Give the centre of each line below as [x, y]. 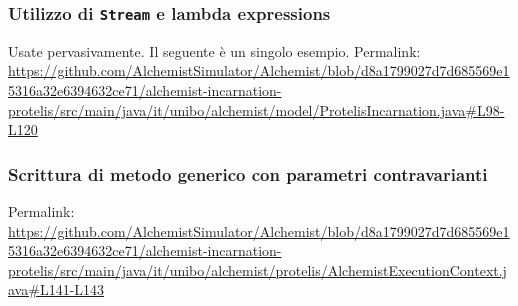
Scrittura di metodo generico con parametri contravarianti [248, 173]
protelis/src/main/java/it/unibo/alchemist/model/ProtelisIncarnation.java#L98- [256, 109]
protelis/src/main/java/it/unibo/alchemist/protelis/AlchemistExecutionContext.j [257, 269]
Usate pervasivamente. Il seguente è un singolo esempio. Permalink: [214, 50]
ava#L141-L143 [56, 289]
